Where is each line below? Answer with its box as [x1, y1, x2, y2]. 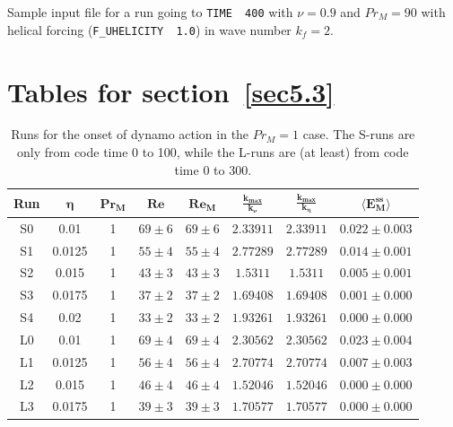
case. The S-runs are [302, 125, 415, 144]
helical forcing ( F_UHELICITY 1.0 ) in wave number [7, 20, 292, 39]
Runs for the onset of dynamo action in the [11, 125, 249, 144]
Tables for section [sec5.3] [7, 73, 335, 109]
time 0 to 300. [174, 160, 252, 179]
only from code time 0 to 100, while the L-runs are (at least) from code [17, 143, 409, 161]
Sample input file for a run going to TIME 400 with [7, 3, 293, 21]
